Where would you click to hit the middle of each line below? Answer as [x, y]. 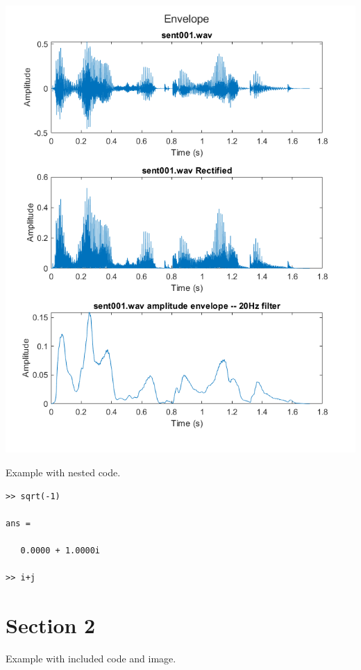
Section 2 [51, 625]
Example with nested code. [63, 472]
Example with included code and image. [91, 658]
